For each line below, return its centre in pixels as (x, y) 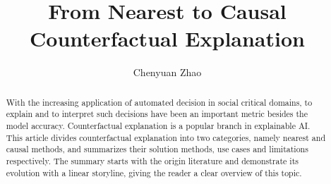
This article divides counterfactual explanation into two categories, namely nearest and (166, 137)
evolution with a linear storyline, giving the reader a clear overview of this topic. (154, 172)
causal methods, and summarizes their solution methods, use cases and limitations (157, 149)
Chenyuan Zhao (167, 72)
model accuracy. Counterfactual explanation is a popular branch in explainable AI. (158, 126)
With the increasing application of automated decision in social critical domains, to (159, 102)
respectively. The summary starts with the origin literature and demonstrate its (152, 160)
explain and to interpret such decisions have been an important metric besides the (157, 114)
